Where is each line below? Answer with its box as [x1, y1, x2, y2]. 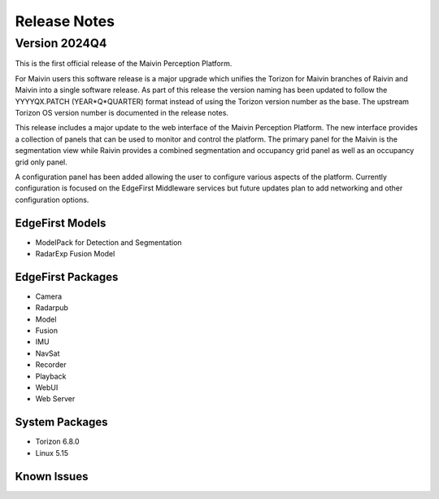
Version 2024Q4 [15, 36, 107, 50]
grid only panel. [15, 157, 68, 167]
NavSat [35, 348, 60, 358]
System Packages [15, 415, 109, 429]
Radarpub [35, 303, 69, 313]
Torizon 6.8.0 [35, 436, 80, 447]
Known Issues [15, 469, 89, 484]
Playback [35, 371, 67, 381]
